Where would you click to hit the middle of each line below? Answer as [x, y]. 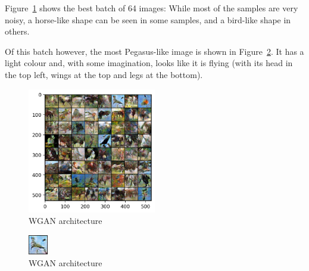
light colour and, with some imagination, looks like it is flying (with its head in [149, 63]
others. [17, 31]
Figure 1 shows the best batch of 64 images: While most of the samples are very [152, 8]
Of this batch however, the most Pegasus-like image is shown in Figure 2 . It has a [154, 51]
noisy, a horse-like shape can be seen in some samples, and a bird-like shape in [148, 19]
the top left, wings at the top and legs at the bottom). [104, 74]
